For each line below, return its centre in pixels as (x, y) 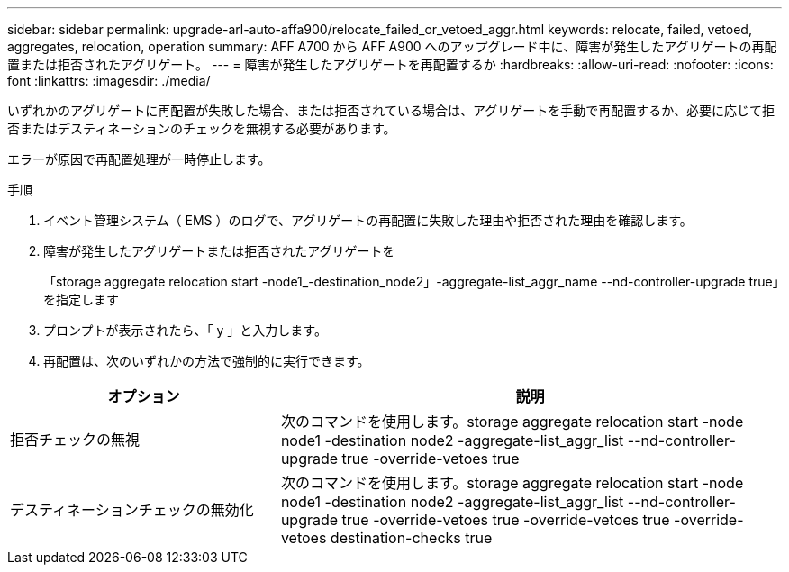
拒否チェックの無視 (75, 440)
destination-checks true (411, 538)
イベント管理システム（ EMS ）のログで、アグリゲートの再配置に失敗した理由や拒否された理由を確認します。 (368, 220)
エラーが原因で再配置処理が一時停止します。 (139, 159)
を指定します (81, 300)
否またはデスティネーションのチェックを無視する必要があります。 (202, 128)
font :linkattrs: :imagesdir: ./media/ (109, 81)
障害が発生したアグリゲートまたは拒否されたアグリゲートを (219, 251)
